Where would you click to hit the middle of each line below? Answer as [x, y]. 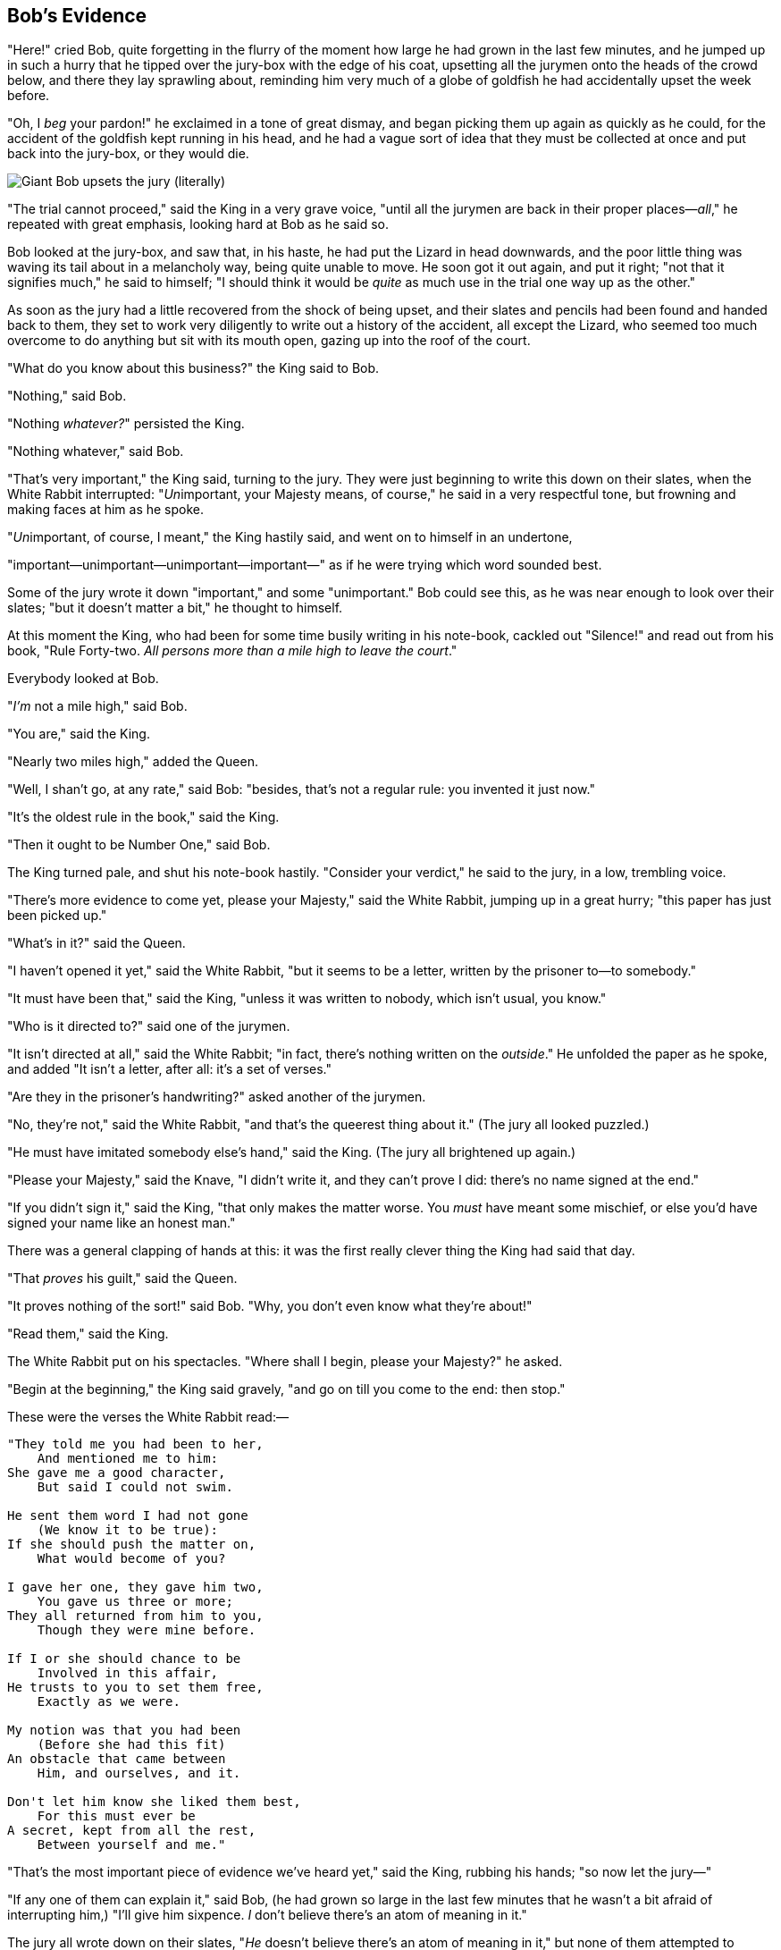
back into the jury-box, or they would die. [128, 154]
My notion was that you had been [124, 1731]
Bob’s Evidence [77, 16]
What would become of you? [131, 1559]
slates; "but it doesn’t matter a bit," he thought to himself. [175, 608]
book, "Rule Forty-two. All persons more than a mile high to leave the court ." [232, 651]
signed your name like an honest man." [122, 1223]
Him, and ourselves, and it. [139, 1773]
